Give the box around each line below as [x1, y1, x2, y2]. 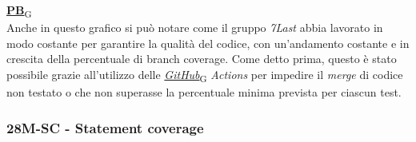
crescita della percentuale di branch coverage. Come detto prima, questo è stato [6, 50, 397, 67]
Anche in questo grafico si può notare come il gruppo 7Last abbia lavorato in [6, 19, 383, 36]
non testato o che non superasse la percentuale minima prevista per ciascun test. [6, 84, 402, 101]
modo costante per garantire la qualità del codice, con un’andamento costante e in [6, 34, 410, 51]
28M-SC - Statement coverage [6, 117, 204, 137]
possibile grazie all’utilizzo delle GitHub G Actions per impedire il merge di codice [6, 65, 403, 85]
